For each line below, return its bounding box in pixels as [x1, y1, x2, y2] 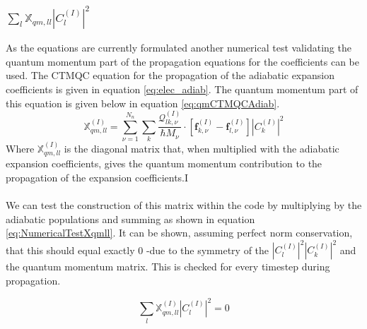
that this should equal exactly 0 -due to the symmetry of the [6, 242, 269, 257]
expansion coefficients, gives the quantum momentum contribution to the [6, 156, 322, 171]
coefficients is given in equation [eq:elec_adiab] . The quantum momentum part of [6, 82, 359, 96]
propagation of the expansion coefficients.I [6, 170, 189, 185]
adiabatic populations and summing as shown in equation [6, 211, 255, 226]
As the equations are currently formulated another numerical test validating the [6, 40, 351, 55]
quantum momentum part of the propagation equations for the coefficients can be [6, 54, 359, 68]
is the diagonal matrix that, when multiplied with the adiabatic [64, 141, 339, 155]
